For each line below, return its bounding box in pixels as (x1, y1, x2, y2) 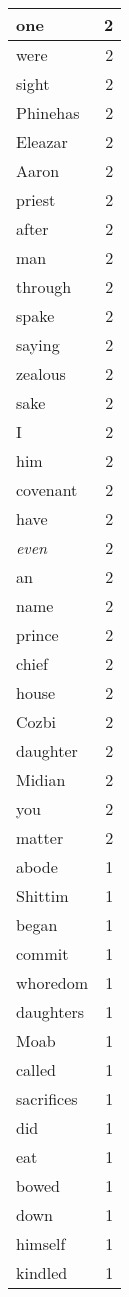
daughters (16, 1000, 85, 1023)
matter (16, 826, 64, 849)
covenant (16, 478, 78, 501)
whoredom (16, 971, 89, 994)
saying (16, 333, 60, 356)
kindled (16, 1261, 68, 1284)
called (16, 1058, 57, 1081)
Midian (16, 768, 66, 791)
